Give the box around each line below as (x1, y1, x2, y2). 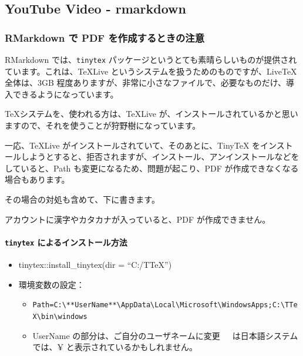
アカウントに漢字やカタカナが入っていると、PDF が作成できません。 (5, 213, 271, 225)
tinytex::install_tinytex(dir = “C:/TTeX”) (18, 258, 172, 271)
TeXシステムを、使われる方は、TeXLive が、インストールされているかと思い (5, 108, 298, 120)
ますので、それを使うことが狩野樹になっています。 (5, 119, 201, 132)
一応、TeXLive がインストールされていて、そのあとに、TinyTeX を (5, 139, 261, 151)
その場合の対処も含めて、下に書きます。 (5, 193, 160, 205)
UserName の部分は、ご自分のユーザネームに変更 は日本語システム (32, 329, 298, 341)
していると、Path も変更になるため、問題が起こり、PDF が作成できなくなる (5, 162, 299, 174)
